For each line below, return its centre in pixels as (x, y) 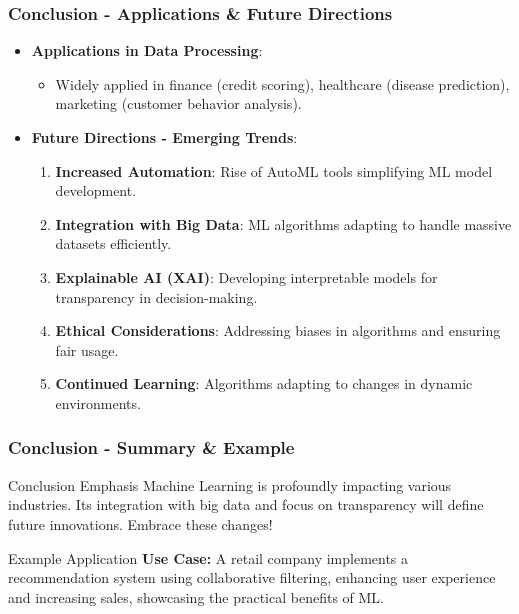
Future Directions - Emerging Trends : (164, 137)
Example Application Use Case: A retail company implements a (208, 557)
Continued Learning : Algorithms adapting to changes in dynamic (264, 383)
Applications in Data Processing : (147, 50)
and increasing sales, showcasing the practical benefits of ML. (196, 596)
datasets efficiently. (113, 243)
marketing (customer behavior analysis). (178, 103)
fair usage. (87, 349)
